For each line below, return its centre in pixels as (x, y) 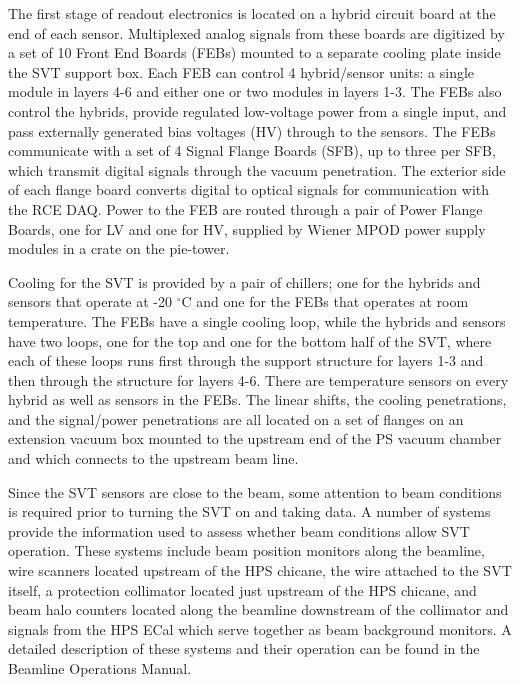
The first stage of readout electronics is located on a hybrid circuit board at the (252, 13)
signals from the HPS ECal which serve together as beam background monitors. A (260, 628)
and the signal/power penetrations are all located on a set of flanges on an (236, 418)
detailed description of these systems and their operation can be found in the (244, 648)
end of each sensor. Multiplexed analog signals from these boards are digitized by (256, 32)
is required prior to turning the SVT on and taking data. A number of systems (249, 511)
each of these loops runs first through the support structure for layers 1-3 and (246, 360)
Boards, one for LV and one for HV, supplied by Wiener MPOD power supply (247, 228)
